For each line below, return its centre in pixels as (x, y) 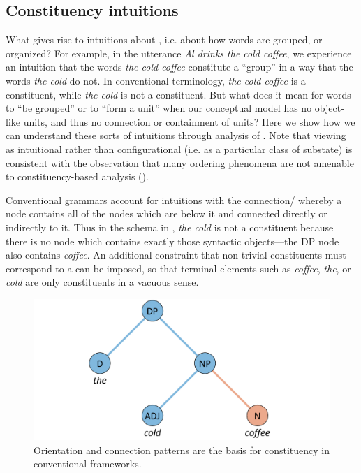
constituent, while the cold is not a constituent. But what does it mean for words (178, 94)
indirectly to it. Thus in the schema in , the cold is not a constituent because (170, 227)
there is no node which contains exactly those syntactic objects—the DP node (172, 241)
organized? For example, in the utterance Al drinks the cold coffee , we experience (179, 53)
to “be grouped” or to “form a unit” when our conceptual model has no (159, 108)
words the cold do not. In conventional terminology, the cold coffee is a (156, 80)
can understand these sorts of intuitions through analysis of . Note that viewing (176, 135)
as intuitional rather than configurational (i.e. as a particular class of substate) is (179, 148)
